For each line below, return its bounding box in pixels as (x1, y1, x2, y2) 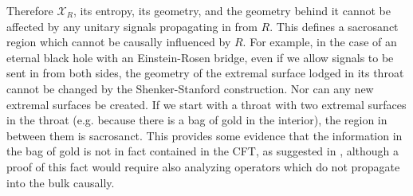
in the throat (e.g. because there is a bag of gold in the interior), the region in (6, 112, 387, 128)
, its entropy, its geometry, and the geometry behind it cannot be (73, 2, 391, 18)
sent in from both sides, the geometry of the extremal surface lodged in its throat (6, 65, 404, 81)
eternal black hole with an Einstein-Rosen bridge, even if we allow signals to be (6, 49, 394, 65)
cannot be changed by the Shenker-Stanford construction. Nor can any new (6, 80, 374, 96)
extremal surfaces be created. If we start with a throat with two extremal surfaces (6, 96, 407, 112)
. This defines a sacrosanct (269, 18, 399, 34)
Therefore (6, 2, 53, 18)
